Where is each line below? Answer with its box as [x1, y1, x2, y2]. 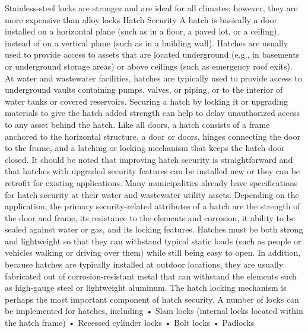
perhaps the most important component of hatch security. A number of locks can [5, 293, 299, 305]
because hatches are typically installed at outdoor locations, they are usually [5, 258, 284, 271]
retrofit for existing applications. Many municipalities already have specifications [5, 176, 298, 189]
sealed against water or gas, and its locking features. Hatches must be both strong [5, 223, 303, 235]
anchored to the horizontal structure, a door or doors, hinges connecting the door [5, 130, 300, 142]
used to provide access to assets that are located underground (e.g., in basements [5, 48, 300, 61]
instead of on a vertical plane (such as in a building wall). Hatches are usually [5, 36, 288, 49]
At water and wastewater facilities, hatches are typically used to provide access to [5, 71, 302, 84]
